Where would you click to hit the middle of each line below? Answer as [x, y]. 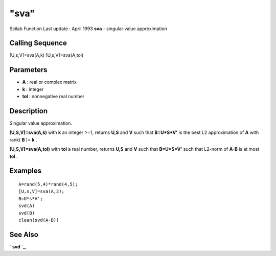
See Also [24, 234]
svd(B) [27, 213]
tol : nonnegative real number [53, 97]
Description [29, 111]
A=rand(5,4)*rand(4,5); [48, 184]
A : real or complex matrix [49, 82]
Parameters [28, 70]
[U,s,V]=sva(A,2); [42, 191]
